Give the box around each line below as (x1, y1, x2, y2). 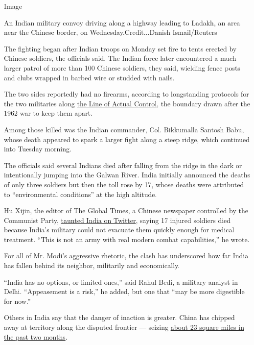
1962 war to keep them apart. (4, 108, 92, 118)
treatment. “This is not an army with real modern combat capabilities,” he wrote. (4, 234, 250, 244)
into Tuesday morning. (4, 144, 71, 154)
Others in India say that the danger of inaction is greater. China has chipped (4, 312, 235, 322)
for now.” (4, 296, 31, 306)
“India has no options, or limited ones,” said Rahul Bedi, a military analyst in (4, 276, 238, 287)
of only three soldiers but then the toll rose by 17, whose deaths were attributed (4, 179, 244, 189)
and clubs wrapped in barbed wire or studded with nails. (4, 72, 175, 82)
